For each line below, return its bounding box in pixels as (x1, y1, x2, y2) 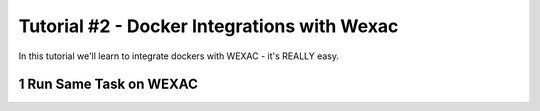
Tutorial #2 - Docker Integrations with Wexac (18, 15, 399, 37)
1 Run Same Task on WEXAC (18, 76, 199, 93)
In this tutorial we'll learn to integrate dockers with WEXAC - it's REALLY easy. (18, 50, 340, 62)
